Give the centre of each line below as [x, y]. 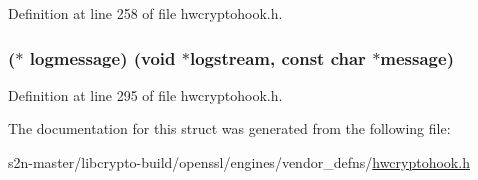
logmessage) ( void [102, 57]
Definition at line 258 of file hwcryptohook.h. [145, 13]
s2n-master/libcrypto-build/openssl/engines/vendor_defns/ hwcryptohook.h [239, 162]
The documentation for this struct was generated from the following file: [229, 128]
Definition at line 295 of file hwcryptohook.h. [145, 94]
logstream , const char [277, 57]
